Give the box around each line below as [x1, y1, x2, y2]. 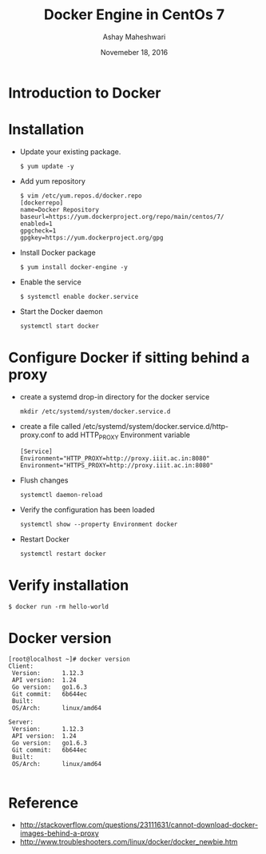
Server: [8, 718, 34, 726]
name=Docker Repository [19, 205, 100, 213]
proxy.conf [19, 430, 56, 439]
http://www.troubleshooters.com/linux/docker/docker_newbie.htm [19, 837, 238, 847]
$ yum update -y [19, 162, 74, 170]
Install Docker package [19, 248, 96, 257]
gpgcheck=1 [19, 226, 57, 235]
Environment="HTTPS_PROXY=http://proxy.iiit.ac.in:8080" [19, 461, 214, 469]
